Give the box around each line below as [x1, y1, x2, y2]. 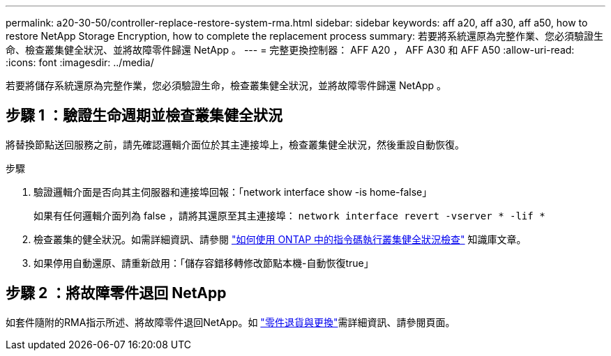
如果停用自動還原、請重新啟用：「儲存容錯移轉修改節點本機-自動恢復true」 [33, 256, 374, 269]
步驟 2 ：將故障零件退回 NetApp [6, 284, 227, 302]
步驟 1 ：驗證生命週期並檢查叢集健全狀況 [6, 107, 282, 125]
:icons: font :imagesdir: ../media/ [6, 56, 154, 68]
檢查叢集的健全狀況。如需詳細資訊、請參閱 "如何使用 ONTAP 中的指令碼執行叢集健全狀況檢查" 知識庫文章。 [33, 233, 527, 245]
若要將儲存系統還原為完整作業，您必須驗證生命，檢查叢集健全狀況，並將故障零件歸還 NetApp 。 [6, 79, 446, 91]
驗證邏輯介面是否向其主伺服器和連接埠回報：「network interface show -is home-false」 [33, 185, 432, 198]
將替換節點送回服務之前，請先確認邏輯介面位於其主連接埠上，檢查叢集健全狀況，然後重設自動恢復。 [6, 138, 465, 150]
